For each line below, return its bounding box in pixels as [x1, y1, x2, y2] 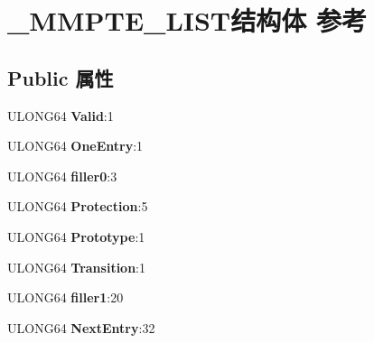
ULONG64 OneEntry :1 [7, 136, 144, 155]
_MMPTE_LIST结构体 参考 [7, 2, 367, 39]
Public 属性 [7, 63, 114, 91]
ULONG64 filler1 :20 [7, 288, 124, 307]
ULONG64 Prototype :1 [7, 227, 145, 246]
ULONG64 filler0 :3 [7, 166, 117, 185]
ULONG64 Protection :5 [7, 197, 148, 216]
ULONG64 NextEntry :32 [7, 318, 155, 337]
